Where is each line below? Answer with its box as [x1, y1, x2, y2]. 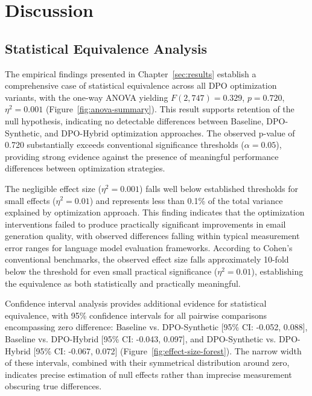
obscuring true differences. [5, 380, 102, 392]
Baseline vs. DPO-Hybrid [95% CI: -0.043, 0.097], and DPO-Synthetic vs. [5, 333, 276, 345]
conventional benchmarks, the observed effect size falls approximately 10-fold [5, 253, 289, 266]
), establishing [251, 265, 304, 278]
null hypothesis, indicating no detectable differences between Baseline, [5, 114, 264, 127]
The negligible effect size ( [5, 182, 101, 194]
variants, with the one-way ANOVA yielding [5, 91, 168, 103]
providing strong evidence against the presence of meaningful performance [5, 150, 279, 162]
